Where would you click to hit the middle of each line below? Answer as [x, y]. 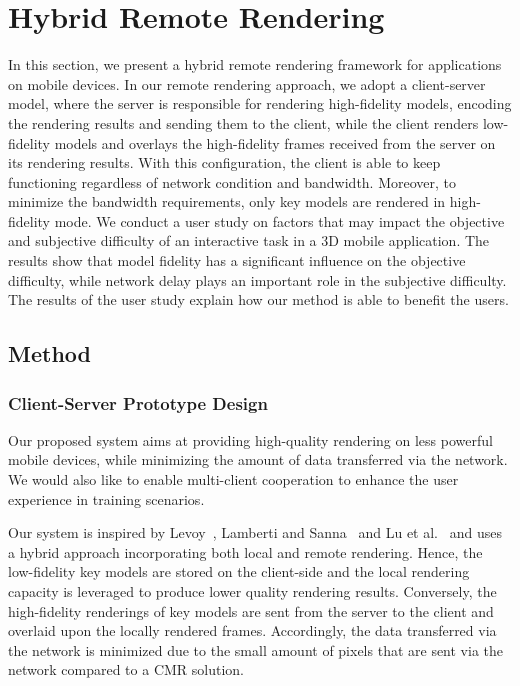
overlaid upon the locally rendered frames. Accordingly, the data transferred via [252, 630]
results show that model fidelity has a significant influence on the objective [237, 260]
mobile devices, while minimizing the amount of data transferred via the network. [258, 459]
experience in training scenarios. [106, 498]
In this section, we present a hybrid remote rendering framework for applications [255, 64]
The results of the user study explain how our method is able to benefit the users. [258, 299]
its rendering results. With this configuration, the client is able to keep [224, 162]
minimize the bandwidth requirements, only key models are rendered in [227, 201]
